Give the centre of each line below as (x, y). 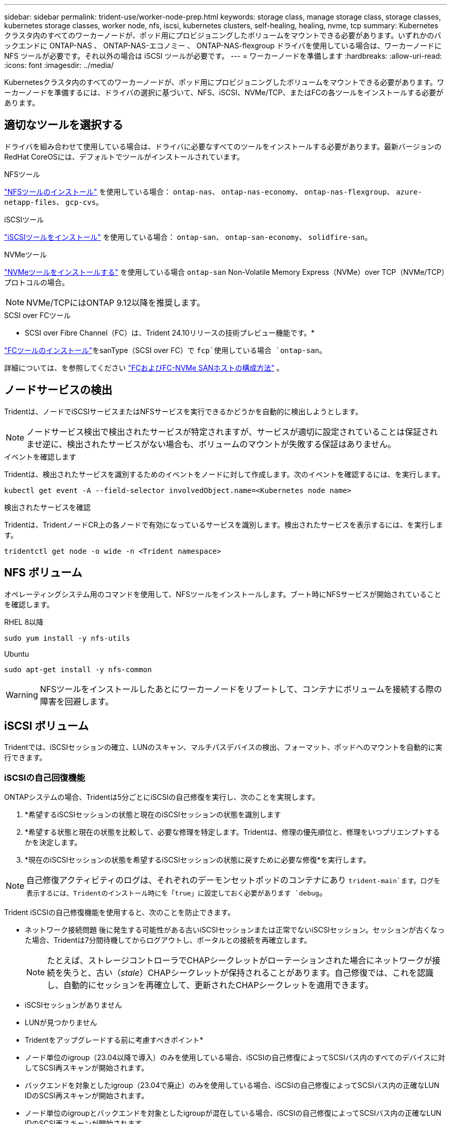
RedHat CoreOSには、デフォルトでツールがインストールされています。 (124, 156)
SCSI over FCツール (38, 315)
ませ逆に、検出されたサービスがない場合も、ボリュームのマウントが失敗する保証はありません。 (211, 444)
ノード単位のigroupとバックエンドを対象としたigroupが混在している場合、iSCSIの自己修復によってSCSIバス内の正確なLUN (233, 1113)
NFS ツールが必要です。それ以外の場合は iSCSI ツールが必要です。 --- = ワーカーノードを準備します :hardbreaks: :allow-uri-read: (223, 56)
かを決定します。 (53, 842)
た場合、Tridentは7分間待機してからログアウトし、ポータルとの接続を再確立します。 (168, 940)
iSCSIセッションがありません (73, 1005)
